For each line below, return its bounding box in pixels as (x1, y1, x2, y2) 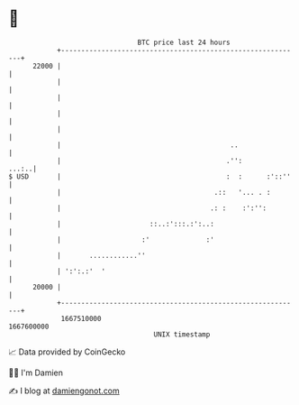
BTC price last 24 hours (137, 38, 231, 47)
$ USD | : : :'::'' (8, 171, 292, 181)
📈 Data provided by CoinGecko (8, 346, 126, 357)
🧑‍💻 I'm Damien (8, 367, 64, 378)
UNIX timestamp (153, 329, 211, 339)
